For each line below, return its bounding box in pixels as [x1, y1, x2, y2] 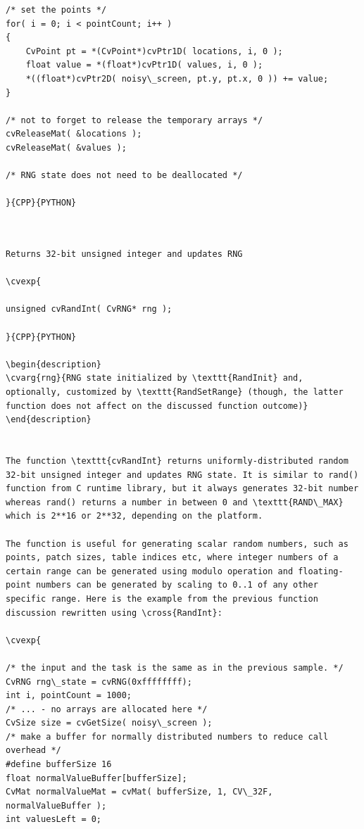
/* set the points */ [6, 5, 107, 15]
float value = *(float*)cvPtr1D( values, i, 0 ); [25, 60, 263, 70]
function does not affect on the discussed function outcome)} [6, 400, 308, 411]
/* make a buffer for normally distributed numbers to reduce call [6, 731, 329, 742]
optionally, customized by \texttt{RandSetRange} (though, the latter [6, 387, 344, 398]
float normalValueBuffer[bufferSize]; [6, 773, 187, 783]
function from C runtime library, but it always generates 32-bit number [6, 483, 359, 494]
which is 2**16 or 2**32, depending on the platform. [6, 511, 263, 521]
